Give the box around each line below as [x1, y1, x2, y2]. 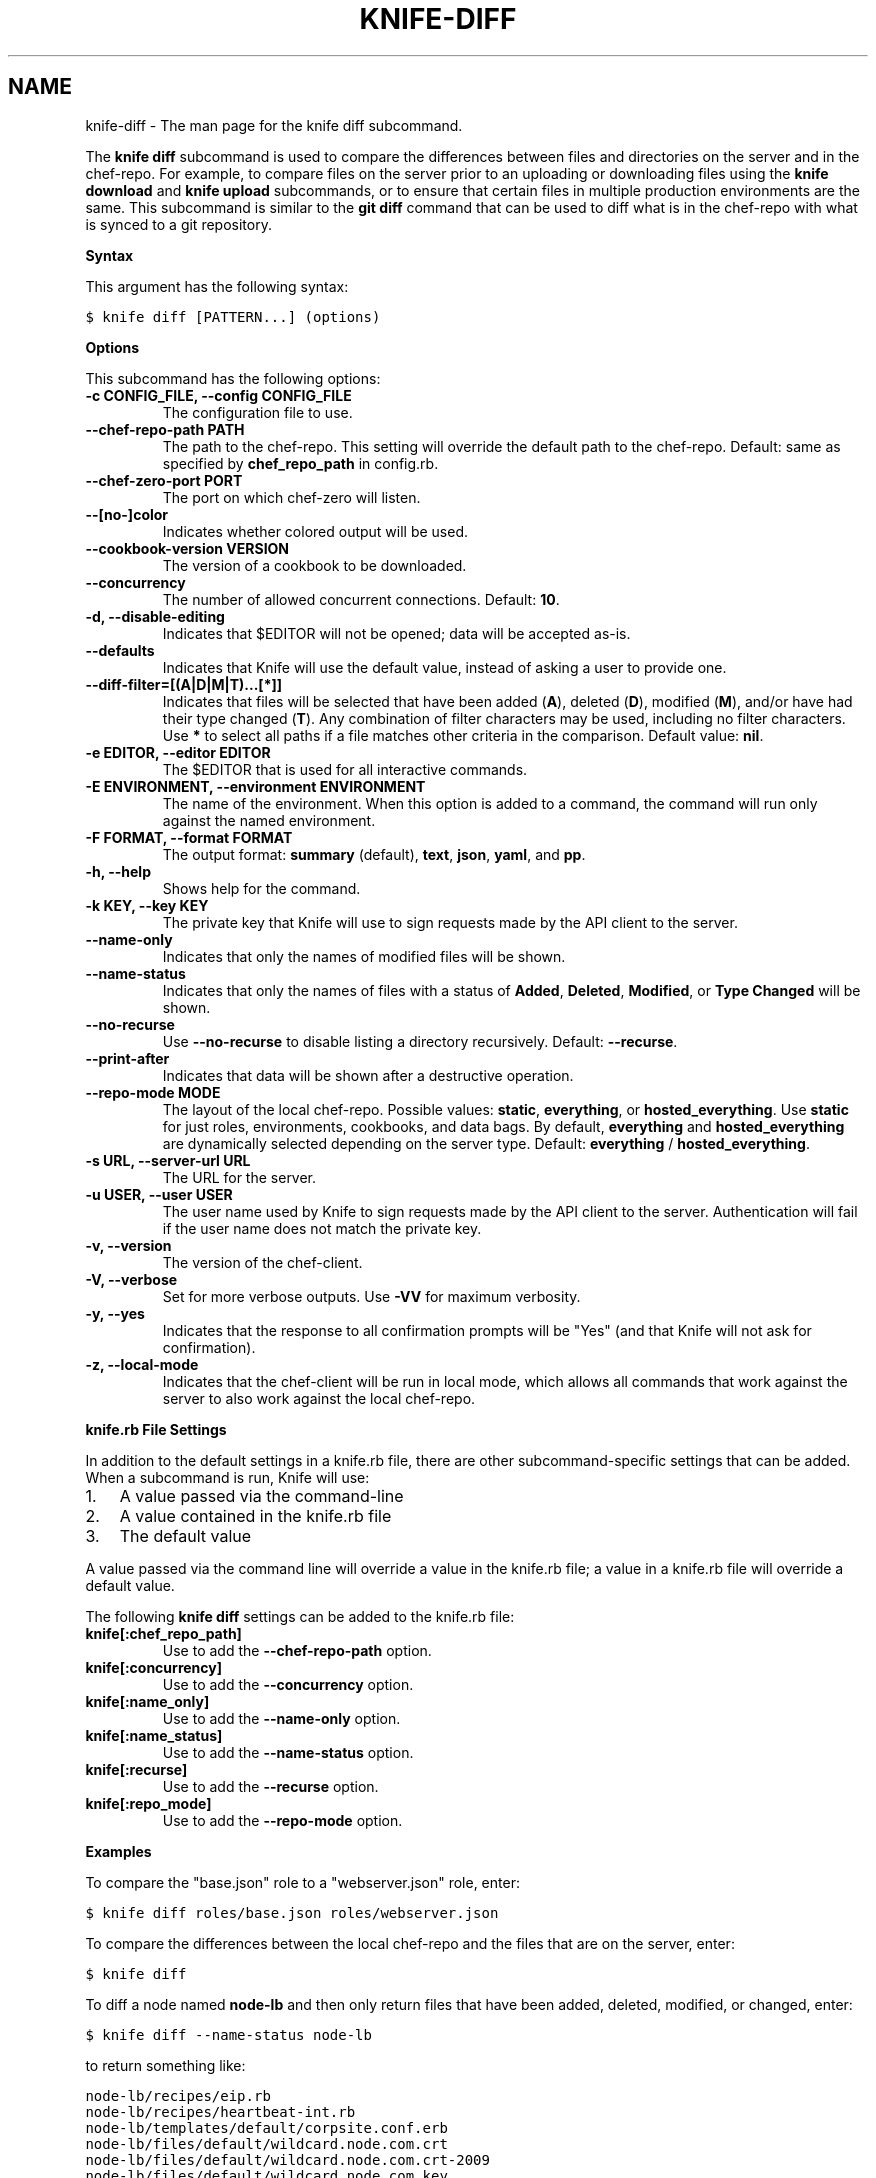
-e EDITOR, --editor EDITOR [85, 743, 271, 761]
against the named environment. [162, 811, 376, 829]
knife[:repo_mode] [85, 1794, 212, 1812]
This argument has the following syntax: [85, 277, 349, 295]
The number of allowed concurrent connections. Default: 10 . [162, 590, 560, 608]
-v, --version [85, 1236, 172, 1254]
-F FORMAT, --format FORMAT [85, 828, 293, 846]
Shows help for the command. [162, 879, 361, 897]
